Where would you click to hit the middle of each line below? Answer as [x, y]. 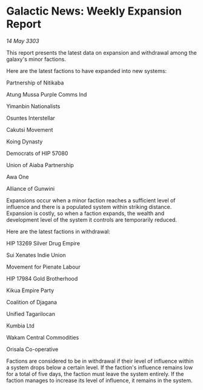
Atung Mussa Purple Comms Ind [47, 94]
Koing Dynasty [25, 142]
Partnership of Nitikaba [35, 83]
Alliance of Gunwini [31, 188]
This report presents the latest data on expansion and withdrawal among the [101, 52]
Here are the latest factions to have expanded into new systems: [87, 70]
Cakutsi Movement [30, 129]
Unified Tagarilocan [31, 313]
